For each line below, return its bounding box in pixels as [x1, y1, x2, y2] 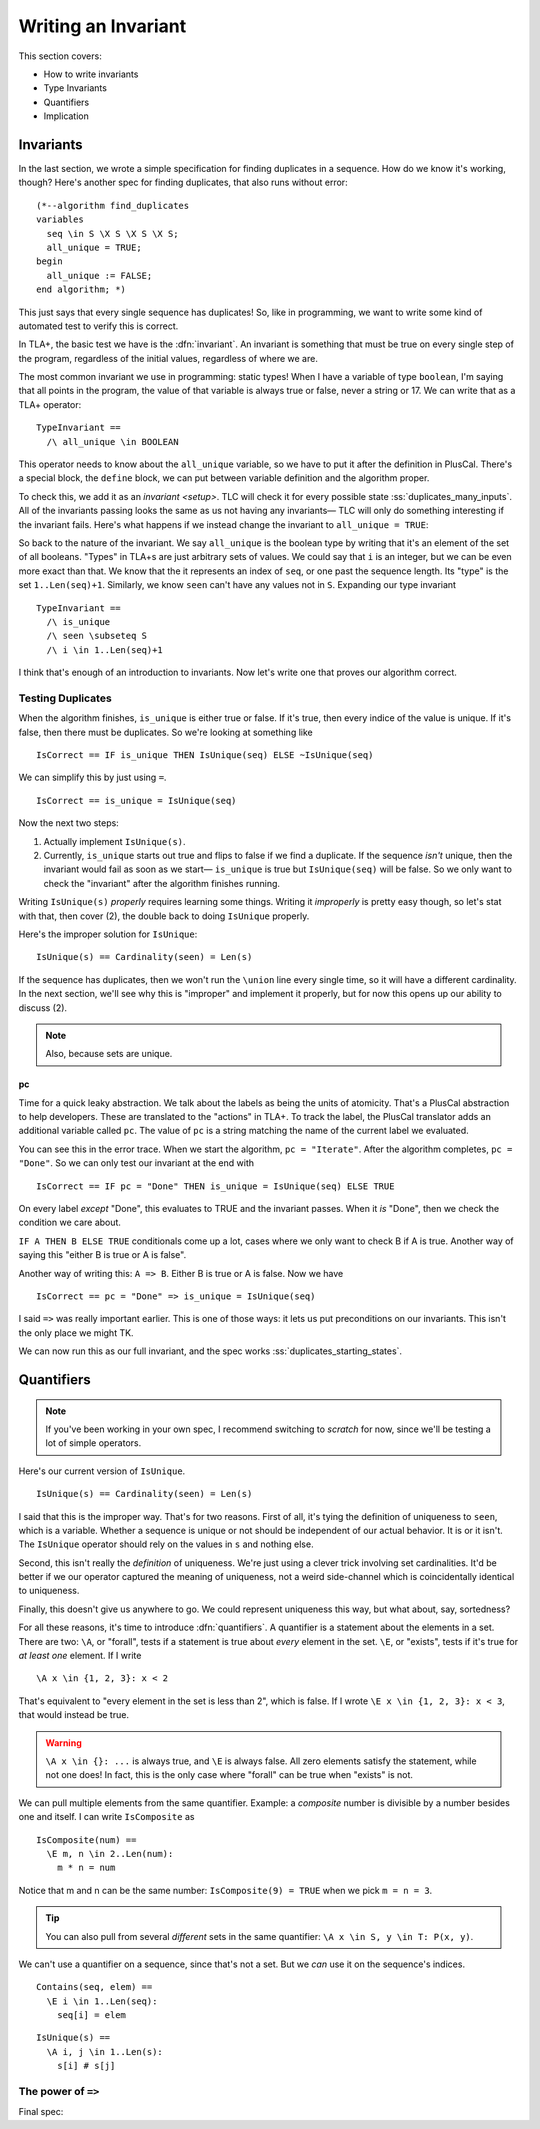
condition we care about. [18, 1216, 122, 1229]
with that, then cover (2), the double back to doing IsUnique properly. [18, 910, 310, 922]
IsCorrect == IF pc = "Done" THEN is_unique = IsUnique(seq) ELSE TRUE [36, 1180, 395, 1192]
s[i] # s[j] [56, 2060, 116, 2072]
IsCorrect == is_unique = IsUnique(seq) [36, 795, 237, 806]
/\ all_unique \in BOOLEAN [46, 436, 179, 447]
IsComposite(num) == [36, 1834, 137, 1845]
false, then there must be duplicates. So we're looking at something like [18, 726, 314, 738]
